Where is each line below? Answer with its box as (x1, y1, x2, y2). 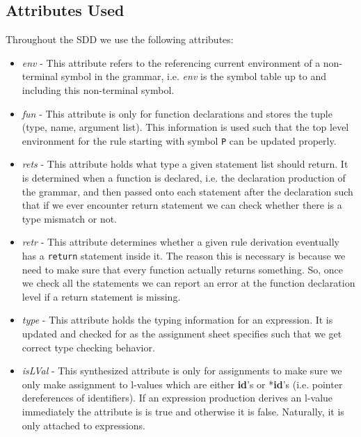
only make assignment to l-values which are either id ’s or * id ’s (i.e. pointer (22, 376, 343, 391)
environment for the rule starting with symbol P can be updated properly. (22, 133, 337, 148)
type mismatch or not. (22, 211, 118, 225)
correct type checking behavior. (22, 340, 155, 354)
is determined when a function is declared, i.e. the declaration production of (22, 170, 346, 185)
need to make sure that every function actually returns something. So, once (22, 262, 344, 276)
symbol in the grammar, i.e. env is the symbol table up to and (61, 69, 327, 84)
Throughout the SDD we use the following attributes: (6, 32, 234, 47)
